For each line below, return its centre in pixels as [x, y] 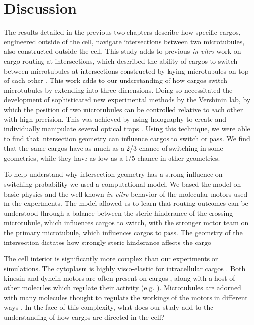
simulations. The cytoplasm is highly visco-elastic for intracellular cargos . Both [125, 268]
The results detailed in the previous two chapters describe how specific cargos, [122, 32]
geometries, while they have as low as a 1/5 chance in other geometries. [112, 157]
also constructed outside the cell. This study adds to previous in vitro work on [123, 51]
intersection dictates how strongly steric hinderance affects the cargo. [108, 242]
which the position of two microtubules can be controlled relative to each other [124, 109]
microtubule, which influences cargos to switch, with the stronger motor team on [126, 223]
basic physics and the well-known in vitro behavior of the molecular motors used [126, 193]
